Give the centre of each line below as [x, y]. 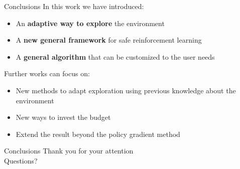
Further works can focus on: [47, 73]
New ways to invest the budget [63, 117]
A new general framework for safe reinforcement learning [109, 40]
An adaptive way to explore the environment [90, 23]
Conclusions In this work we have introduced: [74, 6]
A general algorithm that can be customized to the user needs [115, 56]
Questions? [21, 160]
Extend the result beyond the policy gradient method [98, 134]
